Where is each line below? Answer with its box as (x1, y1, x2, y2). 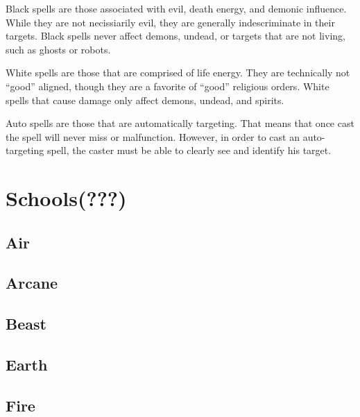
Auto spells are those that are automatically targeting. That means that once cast (6, 116, 354, 130)
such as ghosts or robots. (6, 42, 111, 56)
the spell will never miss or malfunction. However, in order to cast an (6, 129, 300, 144)
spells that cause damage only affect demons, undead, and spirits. (6, 92, 284, 107)
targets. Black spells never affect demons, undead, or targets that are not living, (6, 28, 345, 43)
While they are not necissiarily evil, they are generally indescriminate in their (6, 15, 335, 29)
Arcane (6, 272, 58, 293)
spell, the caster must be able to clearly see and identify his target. (46, 143, 332, 158)
